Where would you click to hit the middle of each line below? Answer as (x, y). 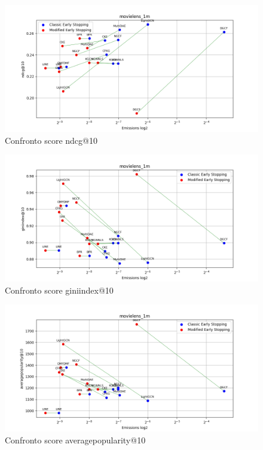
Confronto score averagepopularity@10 (75, 440)
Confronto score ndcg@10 (51, 140)
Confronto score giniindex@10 (59, 290)
